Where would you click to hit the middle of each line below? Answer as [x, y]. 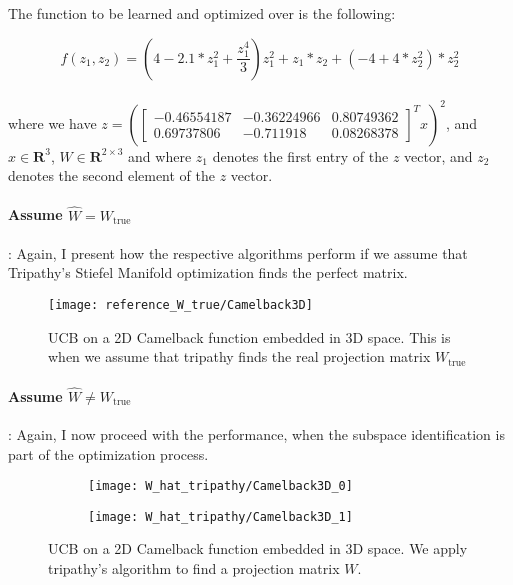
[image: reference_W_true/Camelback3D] [180, 305]
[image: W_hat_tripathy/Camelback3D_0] [220, 486]
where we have [52, 122]
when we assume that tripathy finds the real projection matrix [239, 356]
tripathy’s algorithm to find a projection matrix [194, 568]
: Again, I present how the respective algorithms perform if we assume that [238, 252]
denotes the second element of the [112, 175]
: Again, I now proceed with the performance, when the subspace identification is [256, 433]
